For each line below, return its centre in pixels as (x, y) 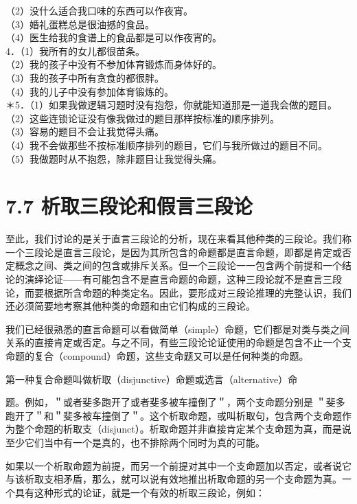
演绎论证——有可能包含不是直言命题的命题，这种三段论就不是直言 (173, 279)
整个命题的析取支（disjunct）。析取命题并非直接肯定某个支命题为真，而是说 (183, 429)
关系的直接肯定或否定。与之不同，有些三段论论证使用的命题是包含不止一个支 (178, 342)
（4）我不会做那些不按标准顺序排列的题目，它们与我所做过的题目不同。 (166, 145)
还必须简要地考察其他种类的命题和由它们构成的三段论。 (130, 306)
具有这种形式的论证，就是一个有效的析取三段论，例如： (140, 492)
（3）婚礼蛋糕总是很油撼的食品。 (80, 24)
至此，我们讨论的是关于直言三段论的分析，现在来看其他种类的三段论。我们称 (178, 239)
